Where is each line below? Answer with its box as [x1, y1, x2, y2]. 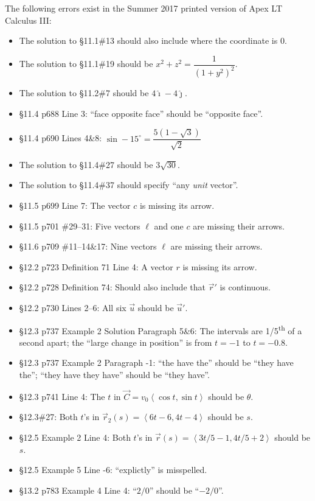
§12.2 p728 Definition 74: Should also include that [19, 281, 206, 293]
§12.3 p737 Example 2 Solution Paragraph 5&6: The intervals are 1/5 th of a [19, 322, 302, 337]
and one [154, 219, 184, 232]
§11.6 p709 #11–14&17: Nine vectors [19, 240, 157, 253]
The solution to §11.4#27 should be [19, 158, 153, 170]
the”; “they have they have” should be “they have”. [19, 368, 210, 380]
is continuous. [220, 281, 271, 293]
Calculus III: [5, 13, 52, 26]
